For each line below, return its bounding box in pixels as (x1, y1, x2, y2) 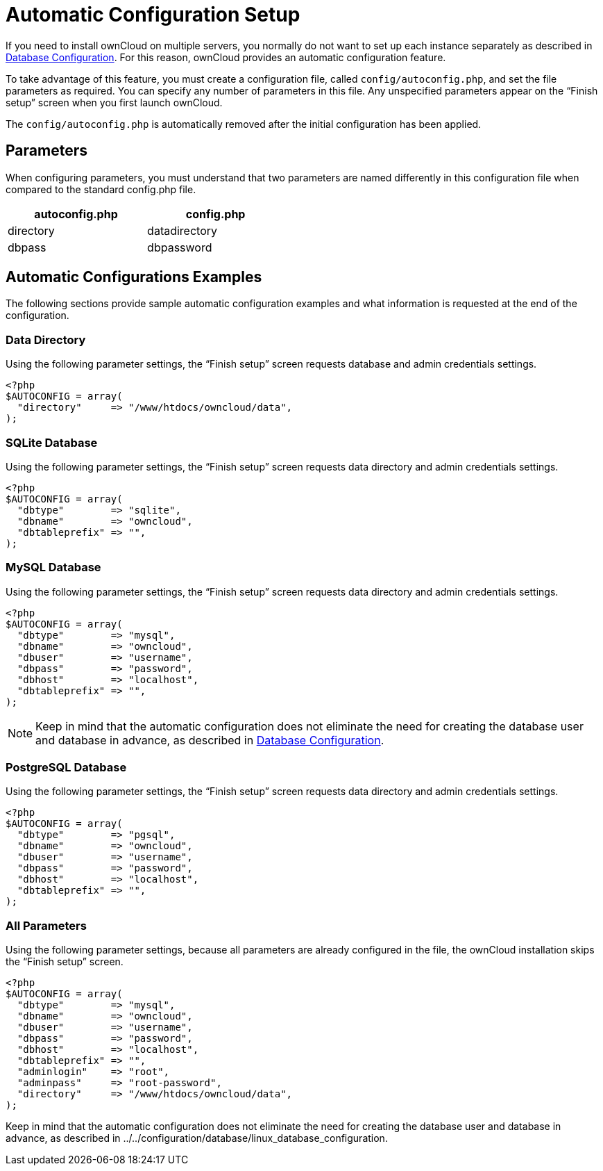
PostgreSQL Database (6, 760, 127, 775)
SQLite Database (6, 435, 98, 450)
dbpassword (147, 240, 212, 254)
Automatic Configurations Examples (6, 268, 262, 286)
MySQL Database (6, 560, 101, 575)
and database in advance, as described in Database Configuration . (35, 732, 384, 747)
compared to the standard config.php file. (6, 183, 196, 195)
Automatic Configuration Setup (6, 3, 300, 26)
